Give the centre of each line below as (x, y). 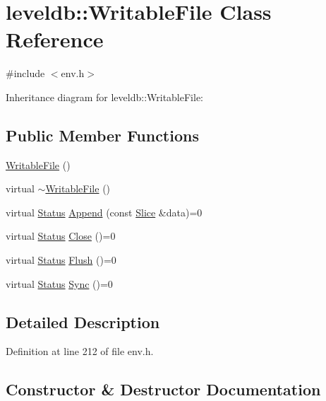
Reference (55, 39)
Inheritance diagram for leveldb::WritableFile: (105, 97)
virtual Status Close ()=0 (61, 236)
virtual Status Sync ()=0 (59, 283)
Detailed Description (83, 321)
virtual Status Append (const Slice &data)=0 (104, 212)
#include (25, 73)
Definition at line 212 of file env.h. (80, 351)
